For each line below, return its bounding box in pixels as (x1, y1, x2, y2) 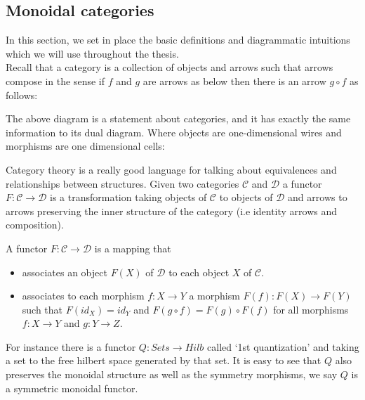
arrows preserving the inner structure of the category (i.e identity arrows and (6, 203, 338, 218)
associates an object (22, 264, 107, 279)
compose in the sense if (6, 73, 105, 88)
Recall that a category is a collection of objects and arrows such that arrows (6, 60, 333, 75)
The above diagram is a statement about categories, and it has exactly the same (6, 111, 351, 126)
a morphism (189, 288, 240, 303)
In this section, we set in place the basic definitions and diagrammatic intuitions (6, 32, 350, 47)
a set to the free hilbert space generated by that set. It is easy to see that (6, 353, 321, 368)
